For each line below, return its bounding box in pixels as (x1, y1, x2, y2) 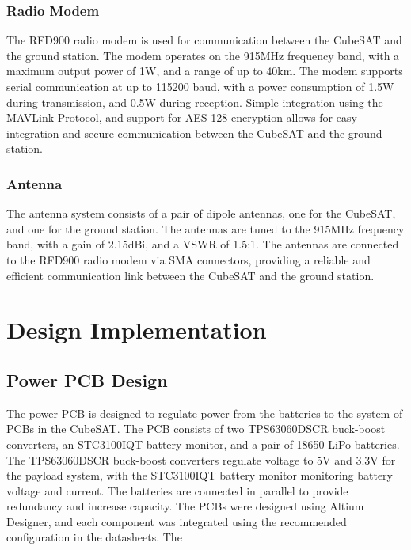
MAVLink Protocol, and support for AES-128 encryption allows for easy (6, 109, 357, 126)
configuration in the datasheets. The (6, 529, 182, 545)
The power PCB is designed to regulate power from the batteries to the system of (6, 404, 403, 421)
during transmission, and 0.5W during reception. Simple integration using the (6, 93, 383, 110)
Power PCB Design (6, 367, 168, 392)
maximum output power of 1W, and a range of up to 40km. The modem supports (6, 63, 403, 79)
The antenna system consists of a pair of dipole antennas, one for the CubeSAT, (6, 205, 396, 222)
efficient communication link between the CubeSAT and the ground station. (6, 267, 375, 283)
